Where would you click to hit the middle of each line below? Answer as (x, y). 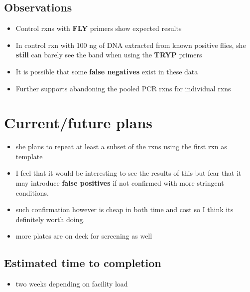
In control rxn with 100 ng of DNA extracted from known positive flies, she (131, 45)
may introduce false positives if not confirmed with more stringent (120, 183)
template (29, 156)
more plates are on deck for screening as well (84, 236)
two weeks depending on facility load (72, 284)
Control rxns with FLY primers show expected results (99, 28)
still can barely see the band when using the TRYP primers (109, 55)
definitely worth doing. (50, 219)
